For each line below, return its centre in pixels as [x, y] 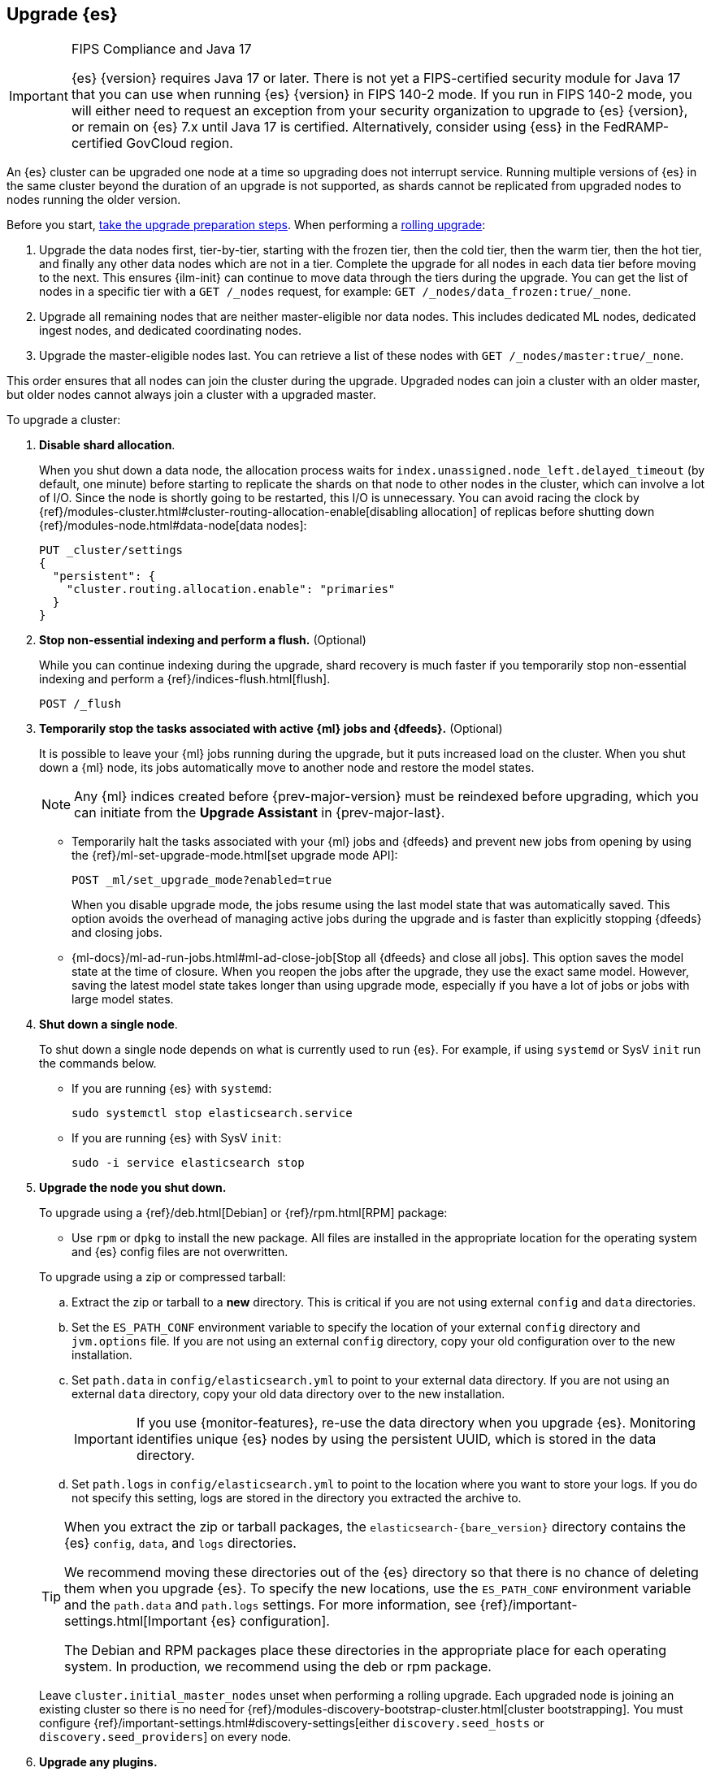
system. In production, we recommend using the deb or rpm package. [278, 1667]
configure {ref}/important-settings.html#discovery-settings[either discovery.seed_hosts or [292, 1723]
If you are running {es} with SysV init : [177, 1138]
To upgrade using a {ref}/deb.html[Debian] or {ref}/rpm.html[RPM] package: [243, 1213]
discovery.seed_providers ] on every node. [165, 1737]
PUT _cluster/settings [111, 550]
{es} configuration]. [270, 1621]
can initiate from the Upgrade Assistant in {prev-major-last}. [260, 813]
